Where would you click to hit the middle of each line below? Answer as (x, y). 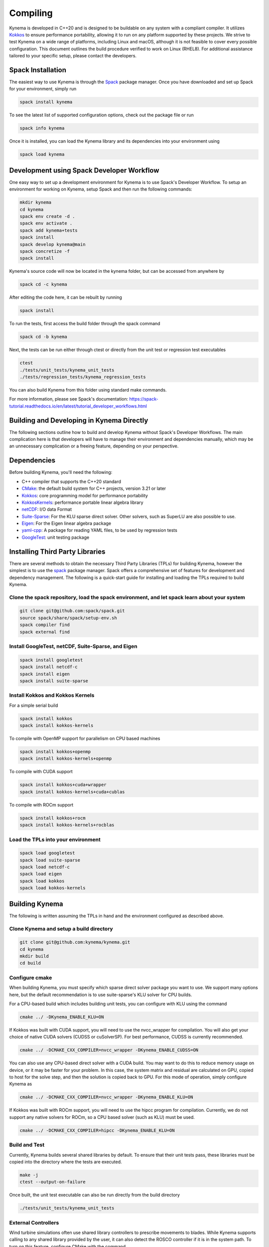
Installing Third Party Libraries (57, 551)
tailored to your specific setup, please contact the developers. (73, 56)
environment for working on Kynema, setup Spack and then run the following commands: (101, 189)
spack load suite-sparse (50, 860)
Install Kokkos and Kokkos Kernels (52, 695)
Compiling (31, 13)
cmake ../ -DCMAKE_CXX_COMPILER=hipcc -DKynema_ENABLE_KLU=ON (97, 1130)
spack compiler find (45, 625)
